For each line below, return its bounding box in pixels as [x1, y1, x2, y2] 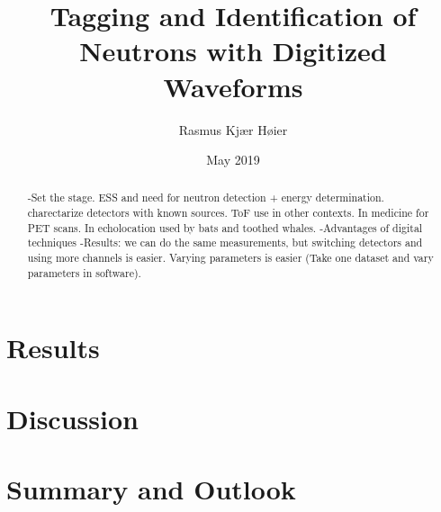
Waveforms [163, 67, 303, 104]
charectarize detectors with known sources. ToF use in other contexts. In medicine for [27, 205, 429, 220]
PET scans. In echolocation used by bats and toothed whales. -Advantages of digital [27, 220, 423, 235]
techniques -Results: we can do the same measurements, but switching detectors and [27, 235, 423, 250]
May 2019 [206, 150, 260, 169]
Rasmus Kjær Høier [178, 120, 288, 139]
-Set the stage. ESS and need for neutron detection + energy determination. [27, 190, 384, 205]
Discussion [6, 400, 139, 436]
